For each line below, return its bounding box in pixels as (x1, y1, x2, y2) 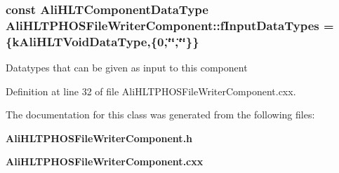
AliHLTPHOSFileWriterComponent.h (6, 130, 193, 145)
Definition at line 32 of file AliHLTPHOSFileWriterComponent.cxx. (6, 83, 296, 98)
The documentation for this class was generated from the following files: (6, 107, 315, 122)
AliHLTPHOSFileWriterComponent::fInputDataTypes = (6, 16, 334, 34)
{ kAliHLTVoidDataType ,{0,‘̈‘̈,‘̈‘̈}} (6, 32, 199, 50)
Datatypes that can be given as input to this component (6, 60, 248, 75)
